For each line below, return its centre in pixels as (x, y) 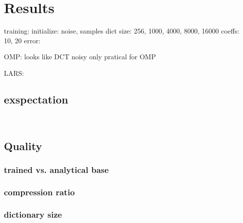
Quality (23, 146)
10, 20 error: (22, 40)
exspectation (36, 99)
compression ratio (39, 192)
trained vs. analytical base (56, 170)
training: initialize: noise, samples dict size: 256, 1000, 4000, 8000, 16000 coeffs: (122, 31)
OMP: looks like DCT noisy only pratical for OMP (80, 57)
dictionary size (33, 214)
